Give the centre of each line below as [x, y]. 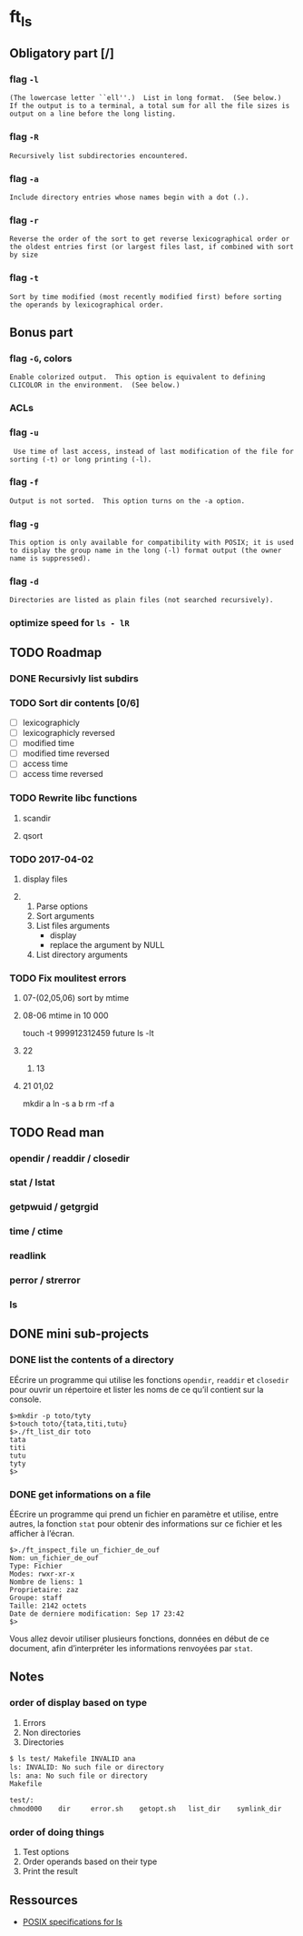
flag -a [24, 178]
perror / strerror [45, 1280]
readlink [28, 1255]
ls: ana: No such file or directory [78, 1776]
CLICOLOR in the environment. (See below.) [95, 385]
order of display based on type [78, 1703]
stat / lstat [32, 1183]
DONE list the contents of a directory [92, 1360]
